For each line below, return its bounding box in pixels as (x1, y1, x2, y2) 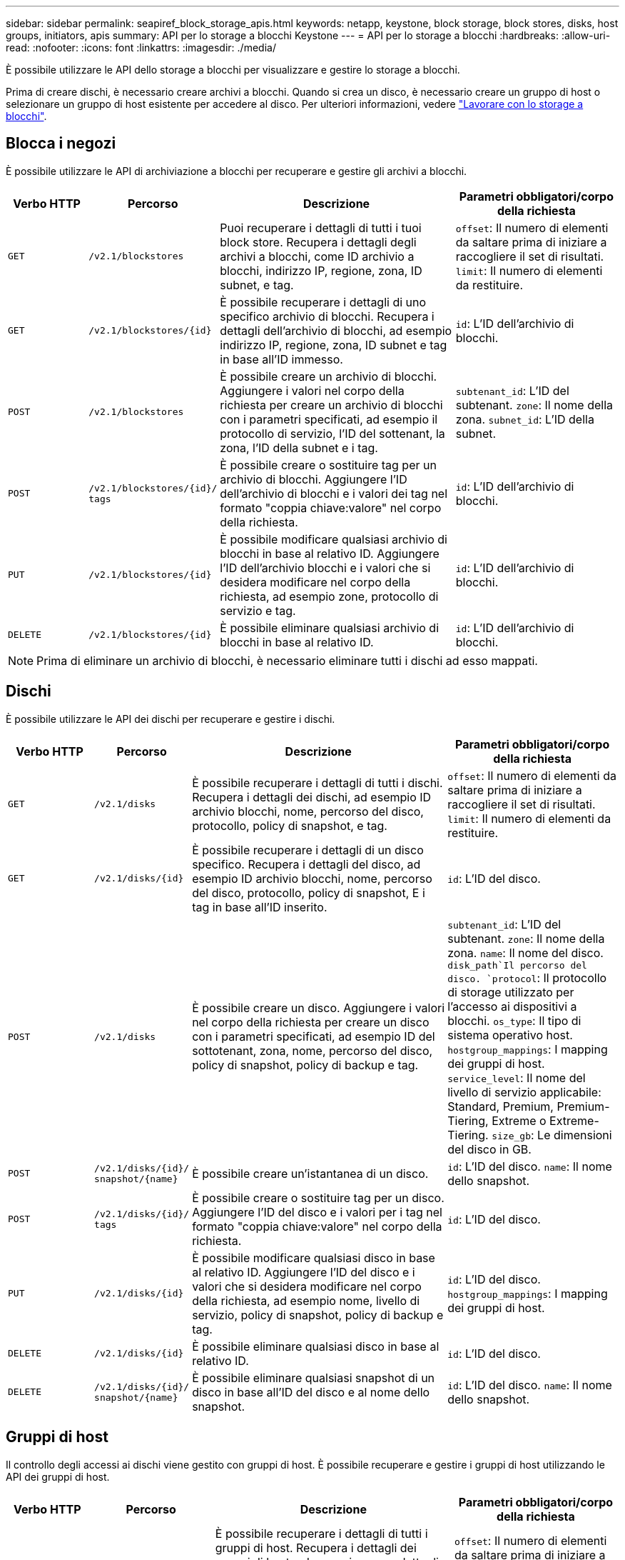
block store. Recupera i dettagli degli (220, 234, 417, 249)
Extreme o (492, 1113, 547, 1128)
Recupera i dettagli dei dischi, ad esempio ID (192, 789, 432, 804)
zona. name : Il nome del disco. (447, 945, 604, 960)
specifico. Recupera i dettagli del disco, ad (192, 856, 421, 871)
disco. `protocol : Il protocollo (447, 970, 607, 985)
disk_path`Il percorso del (447, 959, 587, 971)
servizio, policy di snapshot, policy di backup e (192, 1307, 444, 1322)
